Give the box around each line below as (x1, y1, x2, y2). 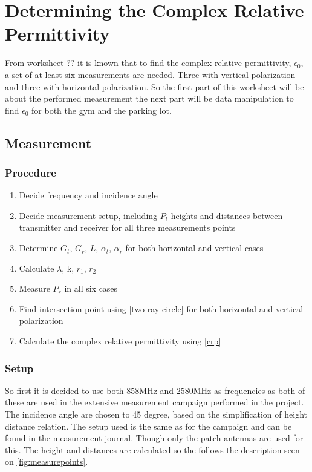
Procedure (5, 165, 56, 180)
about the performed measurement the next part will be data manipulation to (5, 92, 294, 105)
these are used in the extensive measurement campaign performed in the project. (5, 396, 304, 408)
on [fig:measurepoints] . (5, 455, 88, 468)
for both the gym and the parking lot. (31, 103, 172, 116)
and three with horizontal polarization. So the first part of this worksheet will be (5, 80, 304, 93)
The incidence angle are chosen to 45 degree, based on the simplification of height (5, 408, 307, 421)
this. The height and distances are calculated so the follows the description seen (5, 443, 300, 456)
